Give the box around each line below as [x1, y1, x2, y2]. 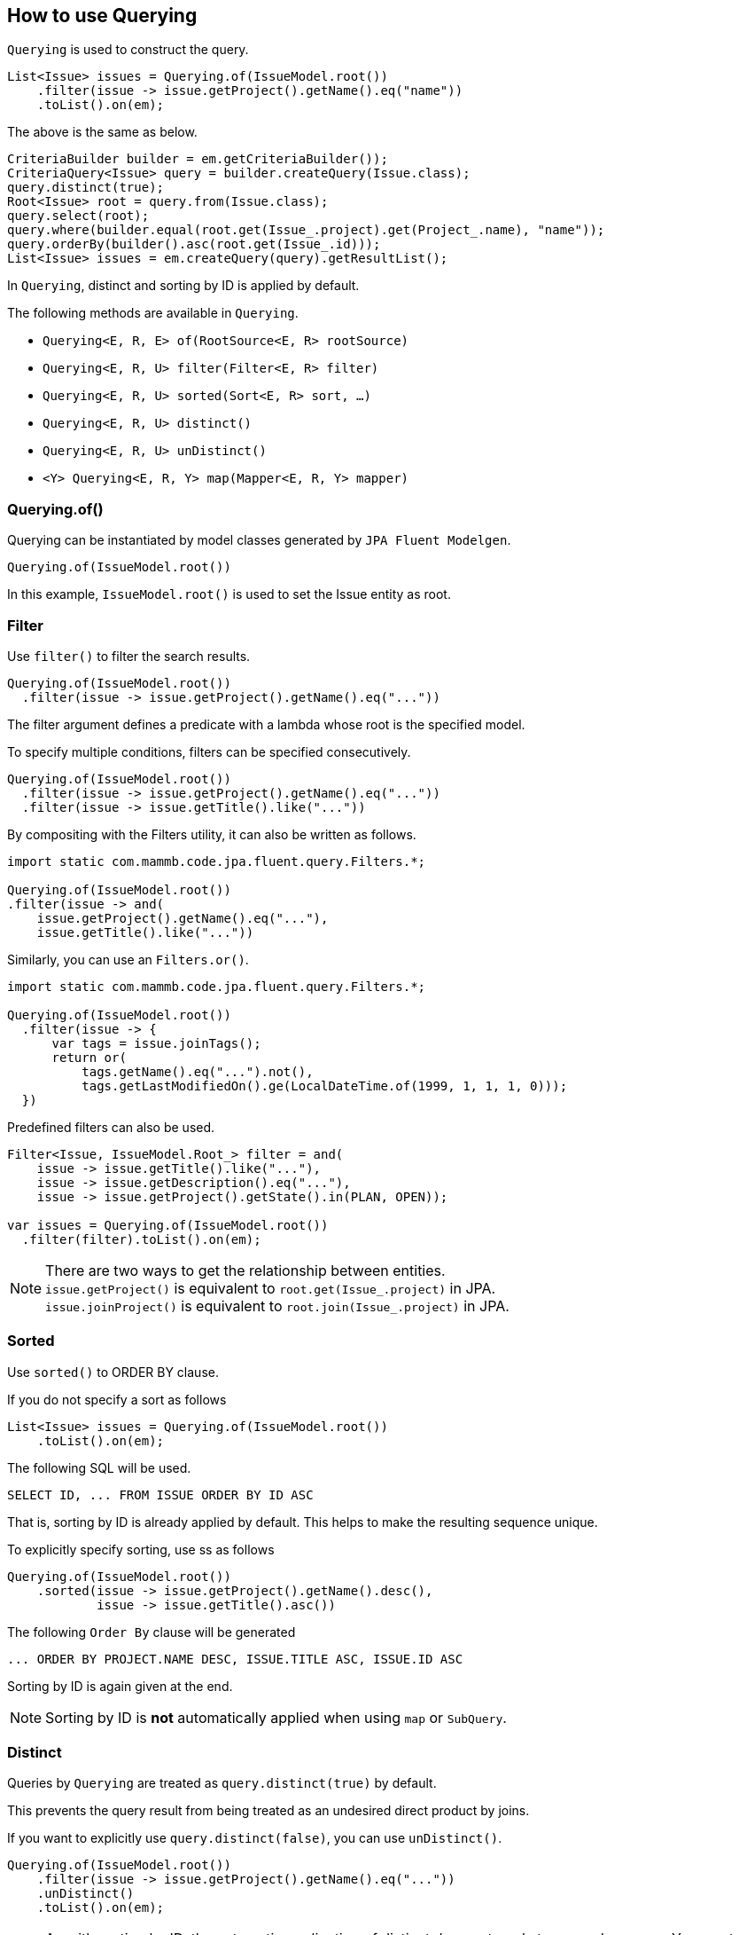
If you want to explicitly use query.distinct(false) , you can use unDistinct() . [7, 1830, 502, 1846]
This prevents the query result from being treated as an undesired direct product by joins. [7, 1803, 530, 1819]
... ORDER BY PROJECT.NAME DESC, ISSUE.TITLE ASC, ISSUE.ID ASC [7, 1651, 463, 1666]
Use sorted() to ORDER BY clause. [7, 1364, 219, 1380]
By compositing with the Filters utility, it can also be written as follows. [7, 826, 416, 842]
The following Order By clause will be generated [7, 1624, 296, 1640]
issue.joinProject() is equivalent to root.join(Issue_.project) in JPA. [45, 1296, 510, 1315]
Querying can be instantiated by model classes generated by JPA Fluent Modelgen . [7, 532, 511, 548]
